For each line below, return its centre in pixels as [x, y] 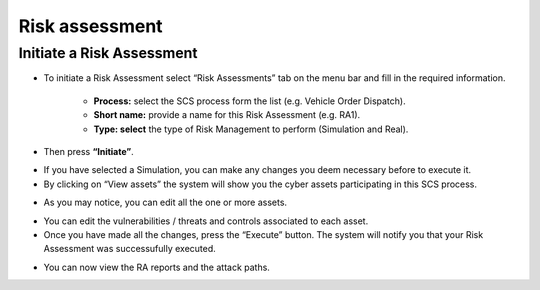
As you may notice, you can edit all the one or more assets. [165, 202]
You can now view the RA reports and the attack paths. [156, 267]
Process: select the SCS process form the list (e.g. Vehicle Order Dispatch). [249, 101]
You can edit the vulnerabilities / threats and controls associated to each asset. [206, 221]
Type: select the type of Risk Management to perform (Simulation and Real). [251, 129]
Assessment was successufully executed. [130, 249]
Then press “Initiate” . [88, 151]
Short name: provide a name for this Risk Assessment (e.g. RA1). [227, 115]
